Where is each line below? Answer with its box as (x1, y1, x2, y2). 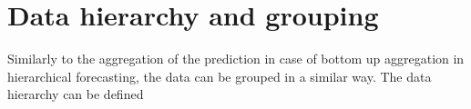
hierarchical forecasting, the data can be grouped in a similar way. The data (7, 66, 432, 85)
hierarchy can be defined (7, 84, 144, 104)
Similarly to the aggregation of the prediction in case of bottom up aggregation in (7, 49, 465, 68)
